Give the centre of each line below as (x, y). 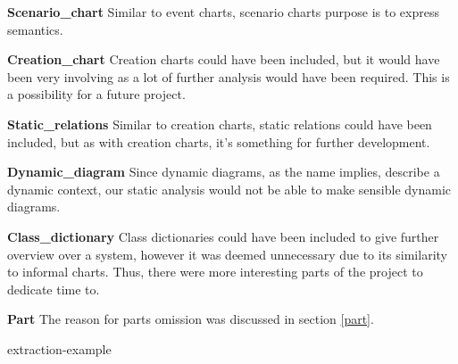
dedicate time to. (54, 289)
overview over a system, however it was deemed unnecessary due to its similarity (227, 254)
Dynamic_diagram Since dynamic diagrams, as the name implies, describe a (224, 172)
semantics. (35, 29)
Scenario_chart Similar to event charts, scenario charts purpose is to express (223, 12)
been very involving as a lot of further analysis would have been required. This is (229, 76)
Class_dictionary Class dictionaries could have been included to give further (223, 236)
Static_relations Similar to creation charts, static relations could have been (220, 124)
